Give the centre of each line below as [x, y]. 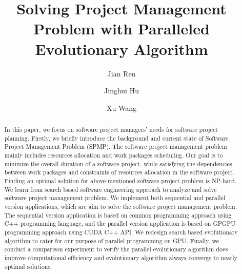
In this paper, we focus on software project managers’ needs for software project [111, 130]
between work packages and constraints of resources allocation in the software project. [119, 172]
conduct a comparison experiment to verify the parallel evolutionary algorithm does [116, 249]
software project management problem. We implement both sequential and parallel [115, 198]
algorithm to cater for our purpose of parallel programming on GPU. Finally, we [112, 240]
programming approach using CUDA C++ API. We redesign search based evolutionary [121, 232]
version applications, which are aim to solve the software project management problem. [121, 206]
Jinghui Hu [122, 91]
